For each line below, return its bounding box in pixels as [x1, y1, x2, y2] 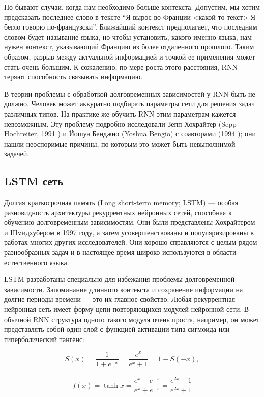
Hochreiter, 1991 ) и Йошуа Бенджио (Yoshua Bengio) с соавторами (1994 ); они [4, 128, 256, 139]
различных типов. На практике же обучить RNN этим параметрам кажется [4, 108, 236, 119]
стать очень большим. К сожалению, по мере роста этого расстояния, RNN [4, 61, 238, 72]
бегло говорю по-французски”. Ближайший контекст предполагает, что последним [4, 21, 257, 32]
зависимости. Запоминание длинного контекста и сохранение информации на [4, 283, 243, 294]
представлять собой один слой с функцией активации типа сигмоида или [4, 324, 230, 334]
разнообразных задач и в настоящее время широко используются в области [4, 247, 237, 258]
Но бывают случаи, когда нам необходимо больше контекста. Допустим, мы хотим [4, 2, 260, 12]
